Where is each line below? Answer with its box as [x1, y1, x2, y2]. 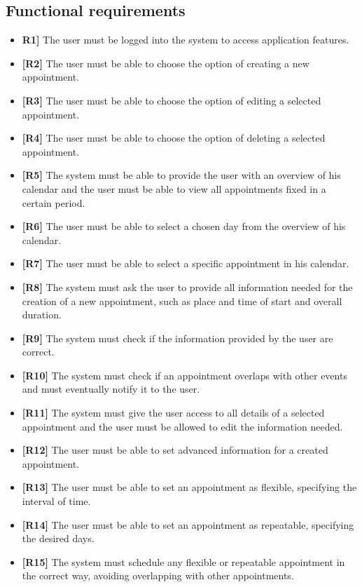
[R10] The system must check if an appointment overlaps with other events [22, 367, 347, 382]
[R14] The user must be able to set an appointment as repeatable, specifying [22, 517, 354, 532]
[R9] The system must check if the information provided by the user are [22, 330, 333, 345]
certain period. [22, 195, 85, 210]
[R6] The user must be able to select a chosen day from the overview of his [22, 219, 346, 234]
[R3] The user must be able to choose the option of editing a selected [22, 93, 321, 107]
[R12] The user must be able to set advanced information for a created [22, 443, 328, 457]
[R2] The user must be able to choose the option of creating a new [22, 55, 309, 70]
